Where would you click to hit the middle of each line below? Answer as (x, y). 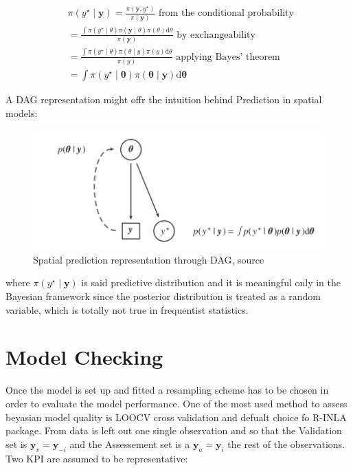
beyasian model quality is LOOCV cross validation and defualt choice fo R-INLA (176, 417)
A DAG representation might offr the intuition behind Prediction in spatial (164, 99)
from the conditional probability (226, 13)
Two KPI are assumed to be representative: (97, 458)
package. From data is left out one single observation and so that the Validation (174, 430)
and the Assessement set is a (130, 444)
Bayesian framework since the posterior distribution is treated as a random (163, 296)
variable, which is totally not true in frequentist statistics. (127, 309)
